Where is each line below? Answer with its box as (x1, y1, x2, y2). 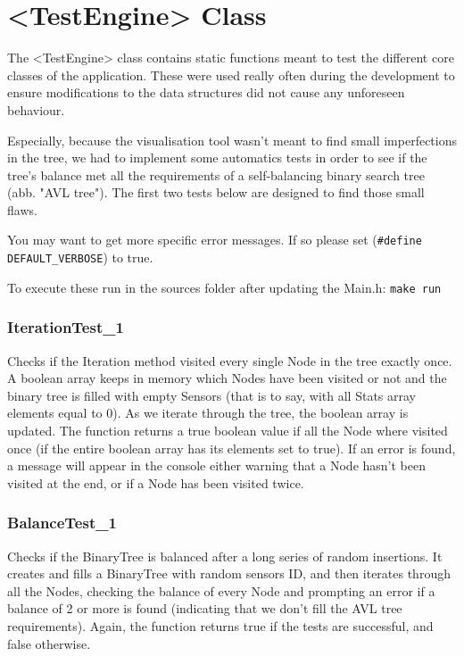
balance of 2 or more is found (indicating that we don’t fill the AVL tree (7, 599, 402, 618)
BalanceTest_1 (7, 511, 117, 534)
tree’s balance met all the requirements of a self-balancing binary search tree (7, 165, 425, 184)
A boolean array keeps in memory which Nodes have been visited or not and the (7, 369, 447, 387)
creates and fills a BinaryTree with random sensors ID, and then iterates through (7, 564, 451, 583)
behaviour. (7, 100, 65, 119)
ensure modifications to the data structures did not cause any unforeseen (7, 83, 405, 102)
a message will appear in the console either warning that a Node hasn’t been (7, 456, 427, 475)
